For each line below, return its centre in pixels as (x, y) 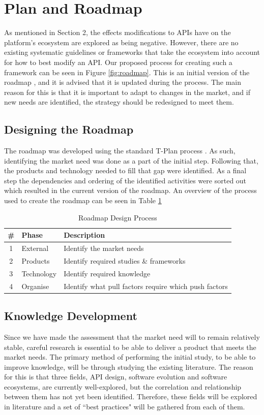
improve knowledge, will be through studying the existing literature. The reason (129, 366)
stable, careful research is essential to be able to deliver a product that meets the (130, 347)
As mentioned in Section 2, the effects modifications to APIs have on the (118, 32)
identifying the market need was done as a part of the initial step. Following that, (131, 160)
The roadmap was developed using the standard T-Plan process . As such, (120, 151)
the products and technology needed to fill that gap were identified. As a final (125, 170)
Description (84, 235)
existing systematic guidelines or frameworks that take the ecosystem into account (132, 52)
